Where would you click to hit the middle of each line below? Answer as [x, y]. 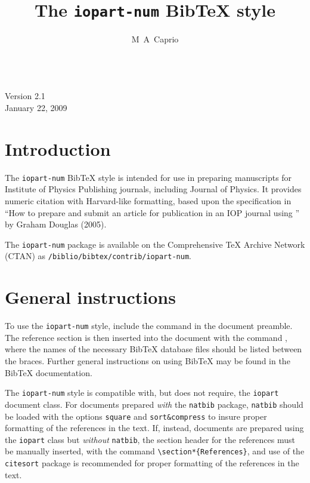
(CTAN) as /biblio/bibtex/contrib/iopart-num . [98, 256]
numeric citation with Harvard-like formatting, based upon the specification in [148, 201]
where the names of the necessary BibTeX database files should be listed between [154, 349]
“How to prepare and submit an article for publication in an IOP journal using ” [152, 212]
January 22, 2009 [36, 108]
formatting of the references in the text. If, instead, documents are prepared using [154, 428]
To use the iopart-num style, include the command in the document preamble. [149, 326]
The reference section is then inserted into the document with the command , [146, 337]
